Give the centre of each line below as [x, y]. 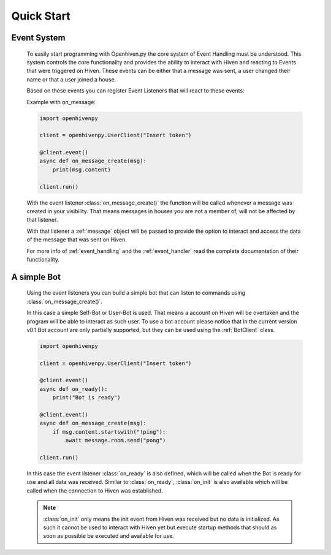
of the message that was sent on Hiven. [77, 240]
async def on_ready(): [74, 389]
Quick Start [41, 16]
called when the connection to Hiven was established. [95, 491]
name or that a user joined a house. [71, 79]
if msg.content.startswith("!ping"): [109, 432]
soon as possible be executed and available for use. [109, 536]
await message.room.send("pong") [116, 440]
